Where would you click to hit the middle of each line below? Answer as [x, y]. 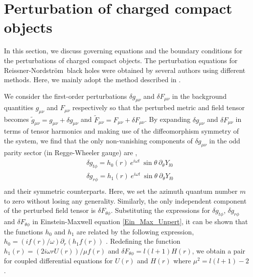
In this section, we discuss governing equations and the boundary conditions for [123, 51]
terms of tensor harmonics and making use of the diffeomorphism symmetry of [122, 131]
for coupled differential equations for [58, 261]
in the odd [225, 140]
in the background [199, 96]
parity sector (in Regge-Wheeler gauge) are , [71, 152]
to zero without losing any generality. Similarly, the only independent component [125, 200]
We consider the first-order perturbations [66, 96]
